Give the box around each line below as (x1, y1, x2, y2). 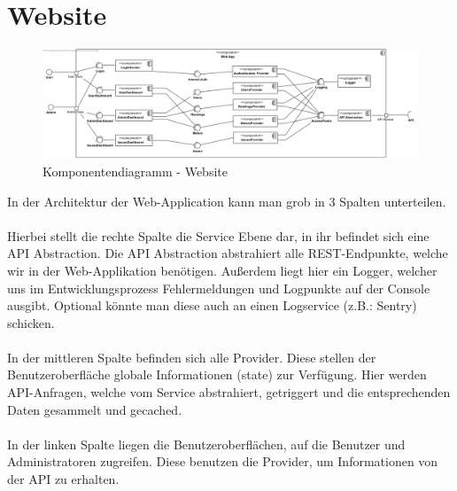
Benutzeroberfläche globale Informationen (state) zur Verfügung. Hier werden (7, 365, 427, 384)
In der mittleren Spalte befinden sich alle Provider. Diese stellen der (7, 347, 376, 366)
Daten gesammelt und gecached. (7, 400, 182, 418)
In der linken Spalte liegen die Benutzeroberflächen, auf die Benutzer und (7, 434, 406, 453)
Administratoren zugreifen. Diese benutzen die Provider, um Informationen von (7, 452, 438, 471)
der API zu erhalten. (7, 470, 120, 488)
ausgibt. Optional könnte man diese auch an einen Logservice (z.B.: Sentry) (7, 296, 417, 315)
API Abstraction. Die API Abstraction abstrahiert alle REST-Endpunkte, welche (7, 244, 448, 262)
